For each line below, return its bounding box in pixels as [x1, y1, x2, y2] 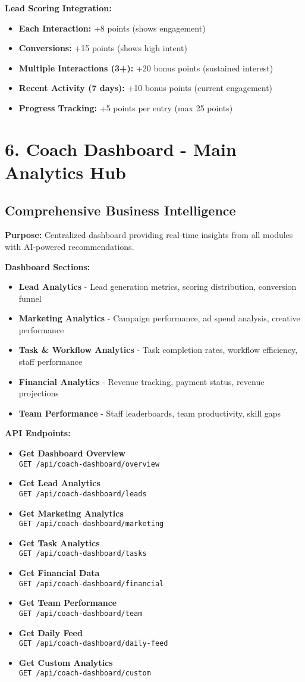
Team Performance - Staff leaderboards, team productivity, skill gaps [18, 406, 281, 419]
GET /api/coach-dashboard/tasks [18, 549, 147, 558]
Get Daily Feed [18, 626, 83, 639]
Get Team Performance [18, 596, 117, 609]
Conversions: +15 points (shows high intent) [18, 42, 187, 54]
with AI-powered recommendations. [5, 240, 134, 252]
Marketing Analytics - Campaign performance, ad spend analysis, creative [18, 312, 300, 324]
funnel [18, 292, 42, 304]
